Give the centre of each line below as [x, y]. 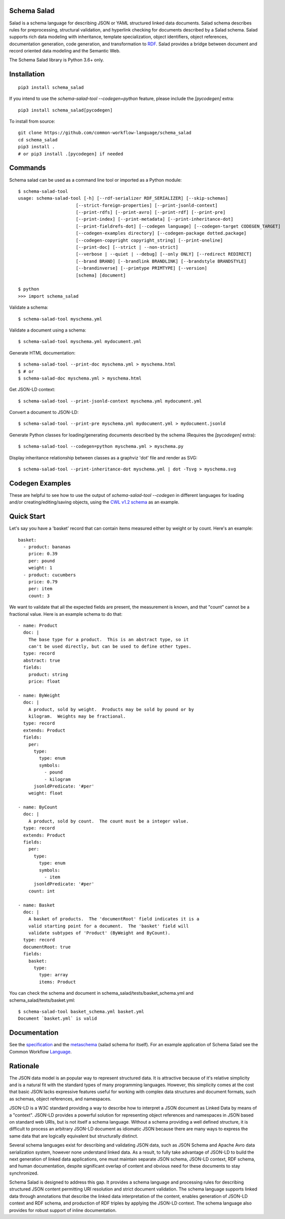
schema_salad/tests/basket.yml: [42, 1000]
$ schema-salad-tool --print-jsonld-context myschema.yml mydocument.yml [110, 401]
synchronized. [24, 1173]
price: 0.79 [43, 582]
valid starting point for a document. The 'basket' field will [108, 926]
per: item [40, 589]
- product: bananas [47, 547]
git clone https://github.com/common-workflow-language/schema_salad [105, 133]
